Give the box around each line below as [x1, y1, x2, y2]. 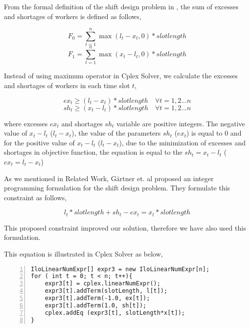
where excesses [4, 118, 48, 128]
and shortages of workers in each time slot [4, 80, 130, 91]
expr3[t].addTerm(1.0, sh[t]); [45, 302, 147, 309]
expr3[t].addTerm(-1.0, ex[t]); [45, 295, 150, 302]
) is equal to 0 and [186, 128, 242, 138]
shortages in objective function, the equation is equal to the [4, 147, 182, 157]
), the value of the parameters [71, 128, 161, 138]
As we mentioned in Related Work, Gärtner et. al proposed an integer [4, 173, 214, 183]
